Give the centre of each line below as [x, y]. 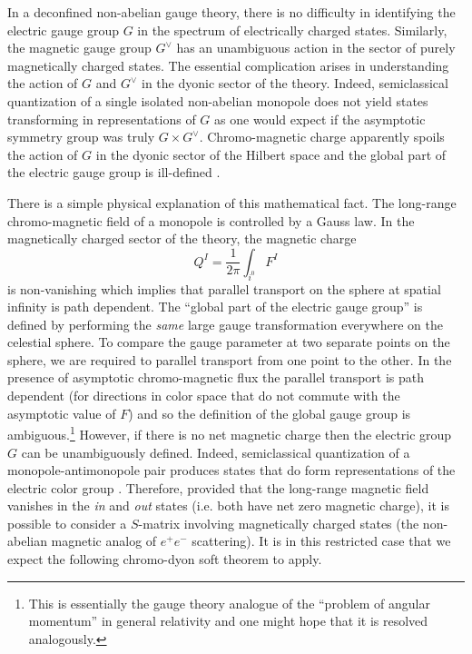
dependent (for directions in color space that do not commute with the [204, 396]
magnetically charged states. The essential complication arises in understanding [228, 65]
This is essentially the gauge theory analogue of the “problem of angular [229, 603]
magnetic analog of [104, 541]
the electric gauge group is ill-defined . [114, 172]
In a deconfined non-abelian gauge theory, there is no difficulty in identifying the [231, 12]
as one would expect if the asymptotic [320, 119]
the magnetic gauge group [79, 48]
